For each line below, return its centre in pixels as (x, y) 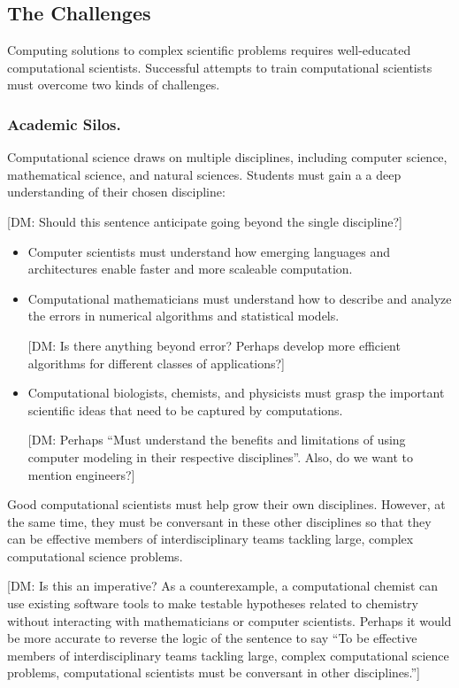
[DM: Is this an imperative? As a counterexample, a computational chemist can (223, 586)
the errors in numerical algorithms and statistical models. (184, 316)
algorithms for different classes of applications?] (157, 363)
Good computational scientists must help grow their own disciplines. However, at (226, 504)
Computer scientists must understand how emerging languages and (209, 251)
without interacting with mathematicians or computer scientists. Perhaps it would (229, 620)
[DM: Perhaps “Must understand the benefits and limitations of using (217, 440)
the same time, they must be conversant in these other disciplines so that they (219, 521)
